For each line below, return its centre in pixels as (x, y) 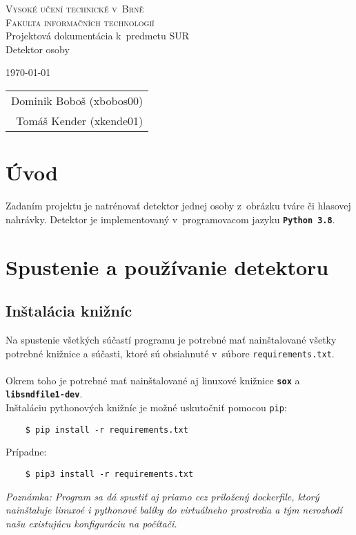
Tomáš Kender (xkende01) (80, 120)
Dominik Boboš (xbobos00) (77, 100)
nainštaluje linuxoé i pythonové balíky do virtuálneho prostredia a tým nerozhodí (174, 510)
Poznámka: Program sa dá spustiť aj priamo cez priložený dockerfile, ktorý (162, 496)
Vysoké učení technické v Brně (75, 8)
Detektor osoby (38, 49)
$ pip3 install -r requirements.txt (109, 474)
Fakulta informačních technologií (80, 22)
